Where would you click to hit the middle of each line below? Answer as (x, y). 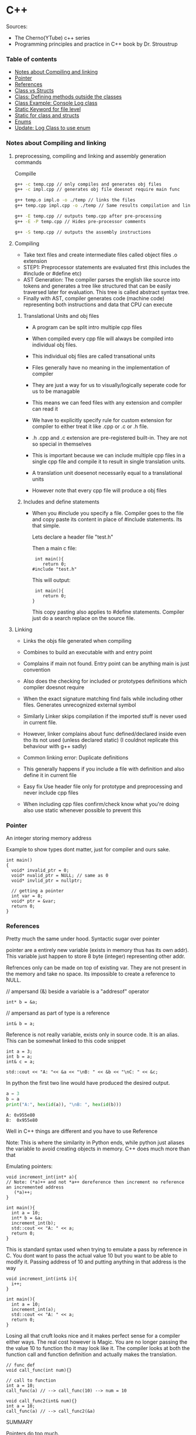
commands (28, 162)
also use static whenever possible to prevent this (82, 810)
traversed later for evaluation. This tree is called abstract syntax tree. (106, 292)
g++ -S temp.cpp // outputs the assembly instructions (83, 232)
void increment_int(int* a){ (42, 1177)
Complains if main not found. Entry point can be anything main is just (106, 663)
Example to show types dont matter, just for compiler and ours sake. (88, 849)
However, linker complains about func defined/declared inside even (104, 734)
